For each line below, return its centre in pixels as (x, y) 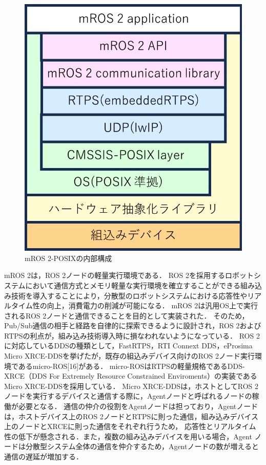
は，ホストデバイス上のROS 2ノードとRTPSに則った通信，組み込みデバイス (131, 416)
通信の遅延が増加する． (44, 457)
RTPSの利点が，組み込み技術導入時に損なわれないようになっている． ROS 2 (132, 335)
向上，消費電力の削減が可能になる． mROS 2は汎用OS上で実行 (152, 305)
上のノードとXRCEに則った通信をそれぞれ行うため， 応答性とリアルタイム (130, 426)
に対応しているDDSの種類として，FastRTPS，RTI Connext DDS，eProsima (128, 346)
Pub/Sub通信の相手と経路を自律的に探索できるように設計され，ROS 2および (133, 325)
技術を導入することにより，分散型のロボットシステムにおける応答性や (129, 295)
